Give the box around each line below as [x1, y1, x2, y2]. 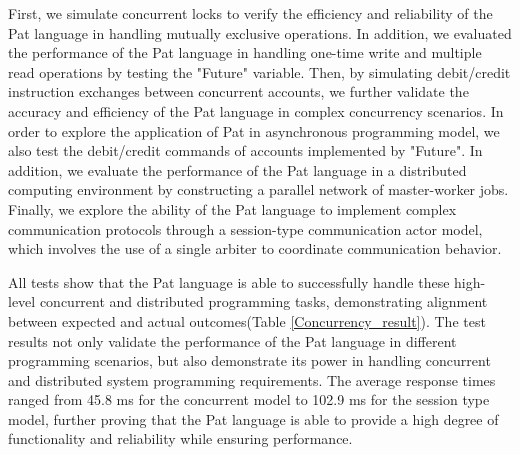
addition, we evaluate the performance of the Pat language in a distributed [8, 159, 467, 180]
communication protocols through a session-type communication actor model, [8, 218, 483, 239]
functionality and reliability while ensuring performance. [8, 428, 353, 449]
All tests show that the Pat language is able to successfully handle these [8, 271, 450, 292]
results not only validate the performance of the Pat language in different [8, 330, 457, 351]
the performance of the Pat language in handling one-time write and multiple [8, 42, 482, 63]
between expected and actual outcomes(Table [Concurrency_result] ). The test [8, 310, 486, 331]
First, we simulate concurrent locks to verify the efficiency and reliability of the [8, 3, 493, 23]
